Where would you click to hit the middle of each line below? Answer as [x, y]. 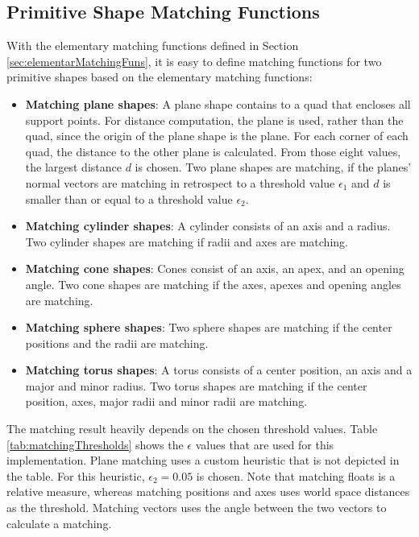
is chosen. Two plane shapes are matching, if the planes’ [273, 167]
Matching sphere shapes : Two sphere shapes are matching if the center [209, 327]
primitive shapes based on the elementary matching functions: [160, 77]
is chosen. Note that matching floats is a [296, 475]
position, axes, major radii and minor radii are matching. [166, 401]
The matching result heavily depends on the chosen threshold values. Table [192, 429]
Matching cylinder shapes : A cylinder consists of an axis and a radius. [208, 226]
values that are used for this [265, 444]
